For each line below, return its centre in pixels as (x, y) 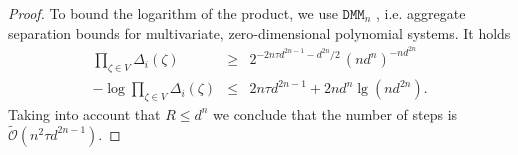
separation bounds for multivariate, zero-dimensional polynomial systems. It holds (259, 32)
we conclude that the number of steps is (335, 113)
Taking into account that (84, 113)
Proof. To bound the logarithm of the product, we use (173, 13)
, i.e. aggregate (420, 13)
